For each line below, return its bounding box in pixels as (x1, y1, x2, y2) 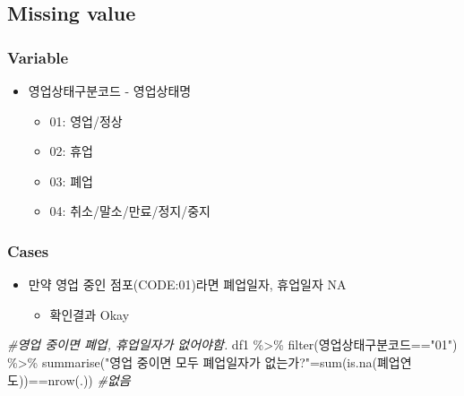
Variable (7, 46, 69, 68)
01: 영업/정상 (49, 111, 123, 130)
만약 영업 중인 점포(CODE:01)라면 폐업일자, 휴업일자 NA (28, 275, 347, 294)
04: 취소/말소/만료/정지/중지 (49, 202, 211, 220)
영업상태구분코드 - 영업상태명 (28, 82, 192, 99)
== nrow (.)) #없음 (28, 370, 131, 389)
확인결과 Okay (49, 305, 130, 323)
